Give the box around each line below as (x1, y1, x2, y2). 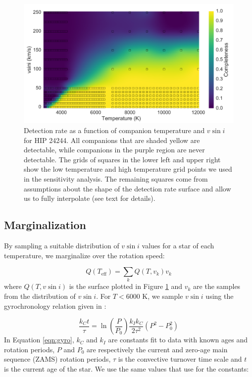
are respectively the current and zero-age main (87, 344, 228, 354)
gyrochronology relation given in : (4, 300, 106, 311)
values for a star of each (142, 240, 214, 250)
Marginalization (4, 217, 87, 233)
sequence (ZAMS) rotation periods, (4, 354, 111, 364)
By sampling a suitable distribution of (4, 240, 119, 250)
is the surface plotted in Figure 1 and (69, 281, 183, 291)
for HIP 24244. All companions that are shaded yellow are (24, 135, 200, 145)
